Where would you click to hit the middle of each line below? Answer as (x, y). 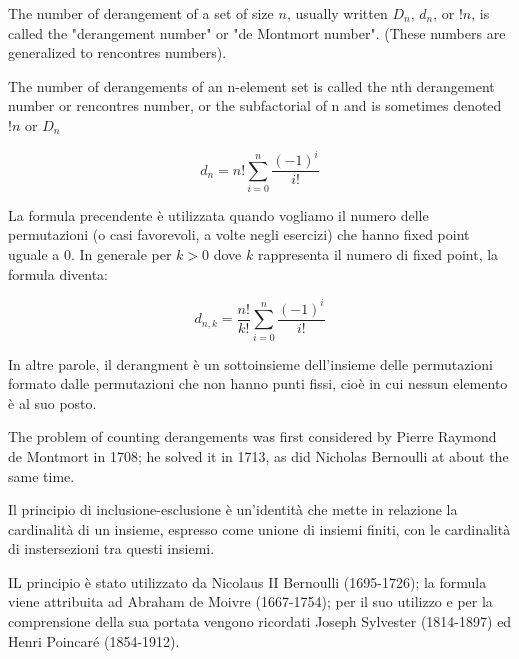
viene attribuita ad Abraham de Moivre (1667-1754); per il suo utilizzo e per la (250, 601)
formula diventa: (58, 273)
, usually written (337, 13)
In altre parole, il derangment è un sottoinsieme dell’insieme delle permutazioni (250, 363)
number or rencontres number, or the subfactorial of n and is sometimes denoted (255, 105)
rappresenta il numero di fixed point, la (378, 254)
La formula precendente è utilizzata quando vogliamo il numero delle (218, 214)
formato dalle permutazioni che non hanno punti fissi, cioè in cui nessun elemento (258, 383)
